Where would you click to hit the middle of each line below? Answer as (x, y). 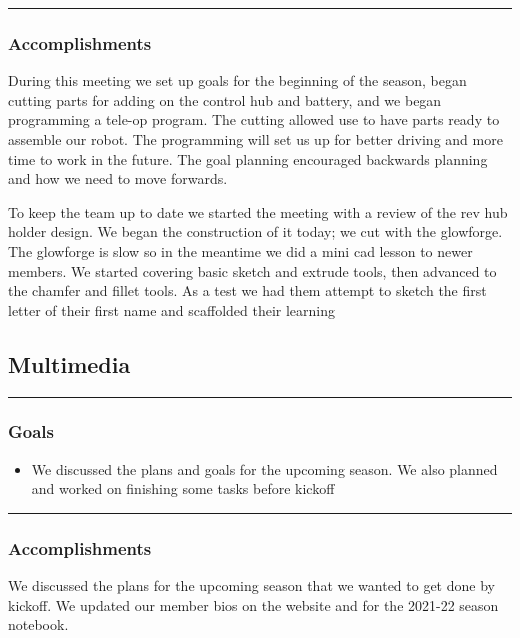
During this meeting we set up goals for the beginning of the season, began (237, 80)
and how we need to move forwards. (118, 178)
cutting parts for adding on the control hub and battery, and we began (225, 99)
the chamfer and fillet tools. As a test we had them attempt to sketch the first (247, 290)
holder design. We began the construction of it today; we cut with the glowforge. (255, 231)
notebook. (38, 624)
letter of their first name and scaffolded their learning (172, 309)
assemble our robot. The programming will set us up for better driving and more (255, 139)
